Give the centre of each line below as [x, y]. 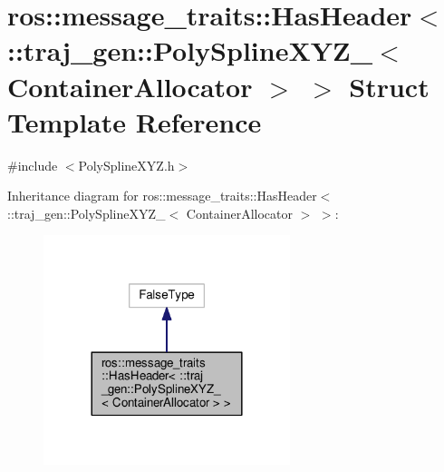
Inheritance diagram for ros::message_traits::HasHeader [162, 196]
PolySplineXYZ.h [126, 165]
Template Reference [135, 121]
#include [33, 165]
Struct [389, 86]
